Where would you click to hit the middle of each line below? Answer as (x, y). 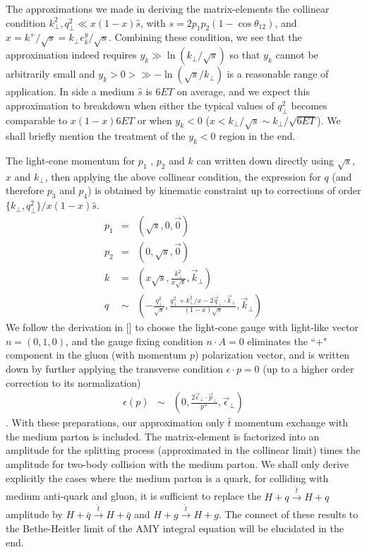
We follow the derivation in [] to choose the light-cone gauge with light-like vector (182, 327)
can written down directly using (265, 161)
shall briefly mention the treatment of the (96, 136)
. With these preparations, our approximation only (115, 422)
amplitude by (34, 514)
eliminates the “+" (287, 341)
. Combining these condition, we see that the (205, 37)
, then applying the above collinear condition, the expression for (183, 176)
